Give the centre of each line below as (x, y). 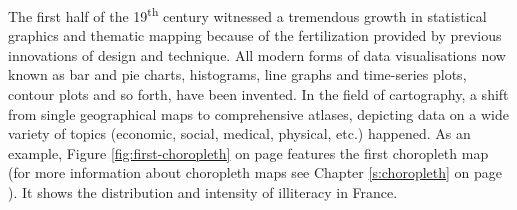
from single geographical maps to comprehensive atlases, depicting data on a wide (258, 113)
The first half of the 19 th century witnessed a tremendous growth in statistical (247, 14)
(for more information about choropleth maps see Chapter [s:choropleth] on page (255, 172)
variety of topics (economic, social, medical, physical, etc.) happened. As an (239, 133)
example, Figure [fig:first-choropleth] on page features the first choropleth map (248, 152)
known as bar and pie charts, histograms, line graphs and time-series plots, (237, 74)
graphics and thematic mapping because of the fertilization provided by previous (255, 35)
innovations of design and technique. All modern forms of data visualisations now (257, 54)
